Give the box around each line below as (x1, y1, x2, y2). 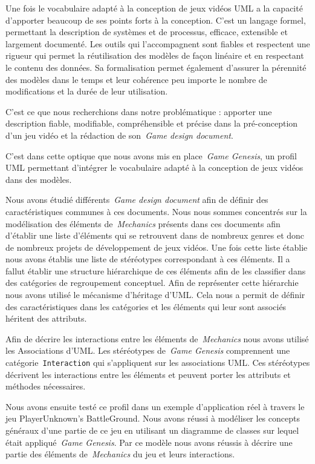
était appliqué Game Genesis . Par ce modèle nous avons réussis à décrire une (5, 436, 293, 448)
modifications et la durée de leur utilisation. (5, 85, 168, 98)
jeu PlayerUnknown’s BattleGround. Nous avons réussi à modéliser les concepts (5, 412, 300, 425)
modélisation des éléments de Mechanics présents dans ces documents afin (5, 217, 281, 230)
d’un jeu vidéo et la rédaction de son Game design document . (5, 128, 233, 141)
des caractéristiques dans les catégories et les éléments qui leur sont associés (5, 300, 287, 313)
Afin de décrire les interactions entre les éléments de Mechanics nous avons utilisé (5, 332, 309, 345)
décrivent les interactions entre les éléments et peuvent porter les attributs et (5, 368, 291, 380)
